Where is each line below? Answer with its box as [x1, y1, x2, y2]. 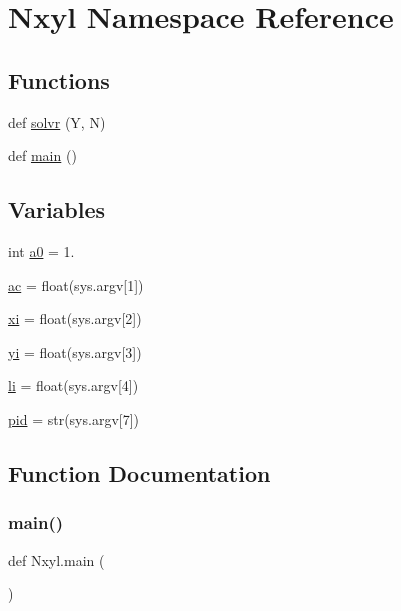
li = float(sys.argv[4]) [8, 375, 139, 396]
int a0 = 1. [8, 240, 75, 261]
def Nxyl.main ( [8, 549, 105, 570]
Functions [8, 64, 110, 95]
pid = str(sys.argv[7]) [8, 408, 140, 429]
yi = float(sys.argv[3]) [8, 341, 142, 362]
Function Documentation [8, 457, 271, 488]
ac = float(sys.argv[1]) [8, 274, 144, 295]
